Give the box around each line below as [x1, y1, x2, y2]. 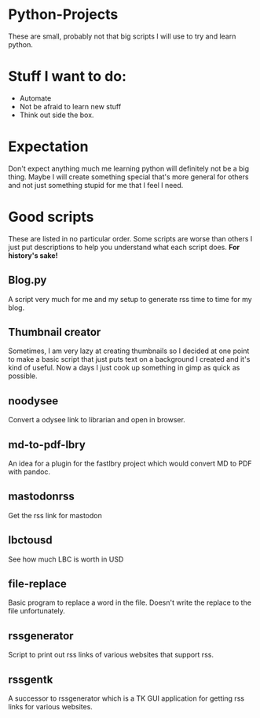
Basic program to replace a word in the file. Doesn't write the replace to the [8, 598, 251, 607]
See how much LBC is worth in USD [8, 554, 124, 564]
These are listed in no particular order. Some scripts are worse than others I [8, 234, 253, 243]
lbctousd [8, 533, 53, 547]
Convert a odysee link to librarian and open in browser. [8, 415, 186, 425]
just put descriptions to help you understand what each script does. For [8, 242, 240, 252]
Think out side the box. [19, 110, 94, 120]
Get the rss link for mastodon [8, 510, 102, 520]
